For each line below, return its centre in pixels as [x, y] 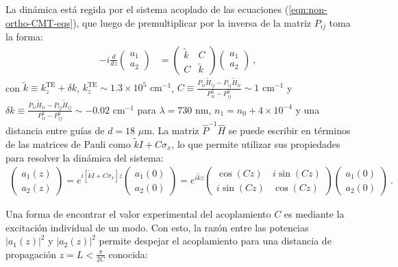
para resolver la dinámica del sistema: [85, 157]
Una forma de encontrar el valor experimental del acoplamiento [138, 214]
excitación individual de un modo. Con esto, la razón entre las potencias [157, 227]
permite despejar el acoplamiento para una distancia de [215, 241]
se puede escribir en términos [289, 130]
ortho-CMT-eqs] [39, 22]
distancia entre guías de [55, 130]
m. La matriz [172, 130]
